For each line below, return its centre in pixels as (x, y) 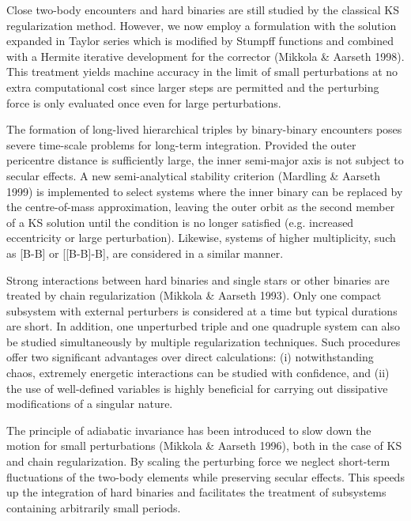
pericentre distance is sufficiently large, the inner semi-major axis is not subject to (205, 160)
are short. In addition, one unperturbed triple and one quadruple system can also (203, 326)
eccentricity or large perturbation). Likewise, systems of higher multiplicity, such (201, 238)
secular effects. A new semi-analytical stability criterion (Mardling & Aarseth (194, 175)
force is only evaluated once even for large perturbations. (144, 102)
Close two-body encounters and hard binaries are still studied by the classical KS (203, 9)
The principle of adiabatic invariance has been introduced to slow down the (189, 430)
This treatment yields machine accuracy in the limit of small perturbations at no (202, 72)
